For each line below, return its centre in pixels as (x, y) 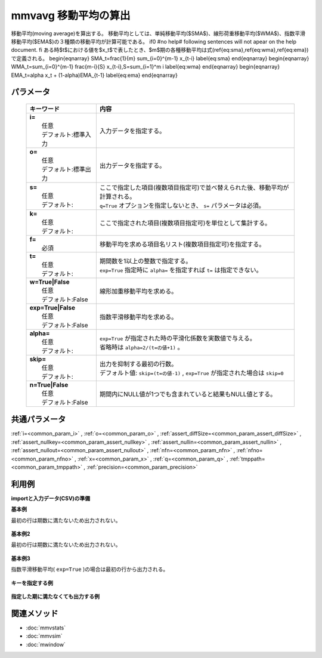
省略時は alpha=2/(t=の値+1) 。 (141, 347)
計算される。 (117, 196)
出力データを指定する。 (132, 165)
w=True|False (49, 282)
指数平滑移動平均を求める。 (138, 317)
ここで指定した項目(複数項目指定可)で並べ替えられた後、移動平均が (194, 187)
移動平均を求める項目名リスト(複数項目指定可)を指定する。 (182, 244)
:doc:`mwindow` (46, 644)
